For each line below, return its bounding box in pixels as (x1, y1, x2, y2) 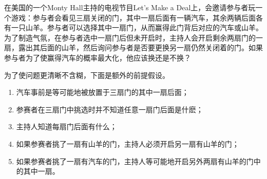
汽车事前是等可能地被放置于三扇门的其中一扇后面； (16, 87, 189, 97)
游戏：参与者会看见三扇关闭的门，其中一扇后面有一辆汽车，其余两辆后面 (11, 12, 256, 23)
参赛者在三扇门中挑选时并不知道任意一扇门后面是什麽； (16, 104, 203, 114)
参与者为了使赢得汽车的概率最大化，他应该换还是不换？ (4, 52, 191, 63)
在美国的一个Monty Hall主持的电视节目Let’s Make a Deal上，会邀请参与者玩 (4, 2, 256, 12)
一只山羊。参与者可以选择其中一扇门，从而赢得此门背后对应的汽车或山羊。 (11, 22, 263, 33)
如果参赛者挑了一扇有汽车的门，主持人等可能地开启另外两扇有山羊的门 (16, 155, 254, 166)
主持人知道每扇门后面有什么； (16, 121, 117, 132)
